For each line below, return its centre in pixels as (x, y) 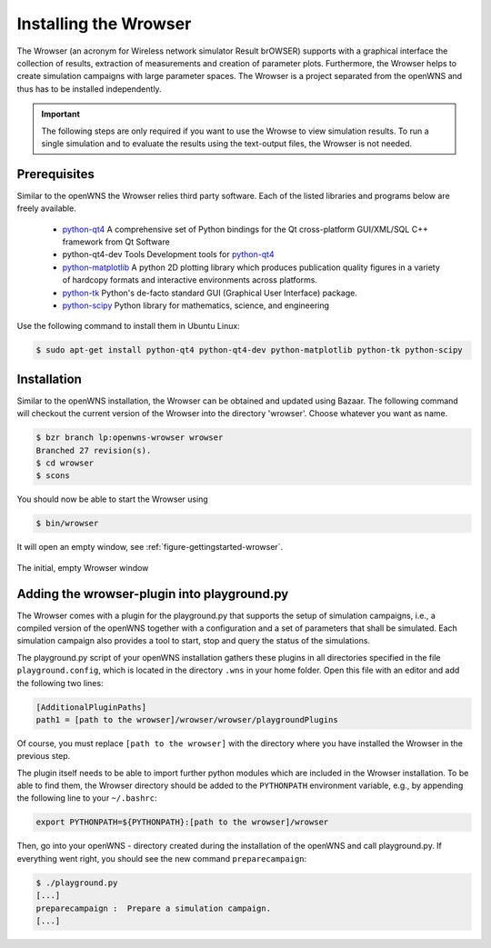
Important (61, 115)
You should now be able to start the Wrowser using (112, 499)
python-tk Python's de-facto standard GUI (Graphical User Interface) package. (210, 293)
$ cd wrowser (65, 463)
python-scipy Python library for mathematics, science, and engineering (196, 305)
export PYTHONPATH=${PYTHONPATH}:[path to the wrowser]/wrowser (182, 822)
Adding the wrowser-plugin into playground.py (153, 594)
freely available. (46, 208)
